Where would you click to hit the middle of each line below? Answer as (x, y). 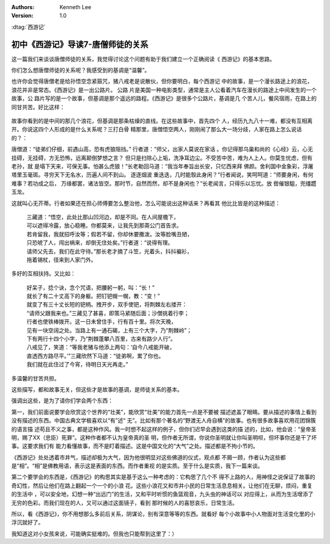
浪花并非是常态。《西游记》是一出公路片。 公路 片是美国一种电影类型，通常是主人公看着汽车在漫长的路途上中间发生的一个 (164, 90)
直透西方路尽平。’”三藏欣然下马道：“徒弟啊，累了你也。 (95, 356)
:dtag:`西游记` (28, 27)
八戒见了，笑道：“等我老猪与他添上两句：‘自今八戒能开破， (101, 347)
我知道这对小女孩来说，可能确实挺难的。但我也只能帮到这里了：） (94, 534)
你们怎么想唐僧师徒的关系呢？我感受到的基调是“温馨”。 (81, 70)
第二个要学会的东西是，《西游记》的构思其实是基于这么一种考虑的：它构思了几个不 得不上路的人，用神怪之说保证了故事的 (163, 477)
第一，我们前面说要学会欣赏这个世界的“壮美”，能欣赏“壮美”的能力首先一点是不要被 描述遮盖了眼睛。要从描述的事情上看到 (164, 412)
